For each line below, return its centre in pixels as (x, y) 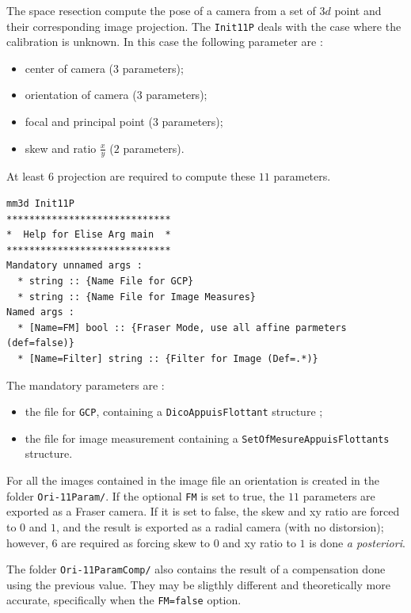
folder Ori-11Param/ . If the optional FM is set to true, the (146, 495)
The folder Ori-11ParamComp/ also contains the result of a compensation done (196, 569)
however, (27, 542)
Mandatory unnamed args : (74, 266)
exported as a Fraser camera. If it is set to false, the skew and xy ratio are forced (203, 511)
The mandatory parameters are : (86, 385)
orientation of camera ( (81, 95)
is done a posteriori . (357, 542)
